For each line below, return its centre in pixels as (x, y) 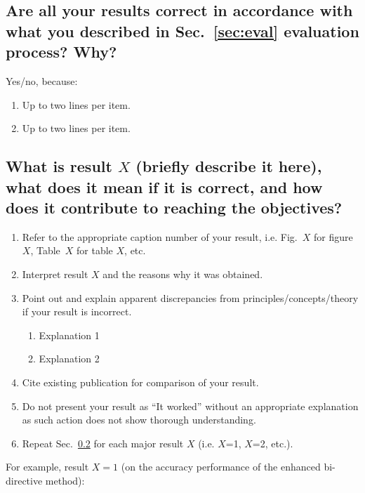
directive (24, 480)
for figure (333, 236)
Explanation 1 (69, 335)
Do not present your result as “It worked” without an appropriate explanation (190, 406)
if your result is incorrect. (77, 311)
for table (95, 250)
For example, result (47, 467)
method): (65, 480)
